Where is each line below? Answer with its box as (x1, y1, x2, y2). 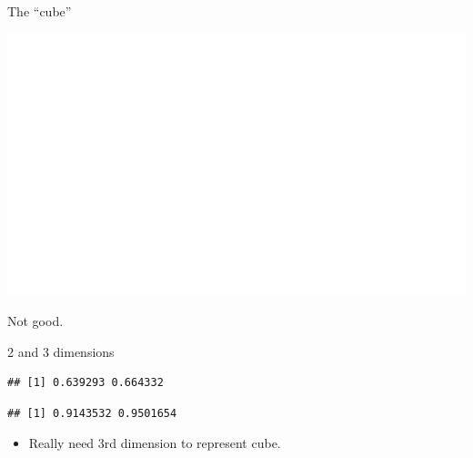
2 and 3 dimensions (7, 341, 115, 361)
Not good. (7, 311, 64, 331)
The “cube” (7, 2, 72, 20)
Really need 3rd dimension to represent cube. (28, 433, 281, 453)
